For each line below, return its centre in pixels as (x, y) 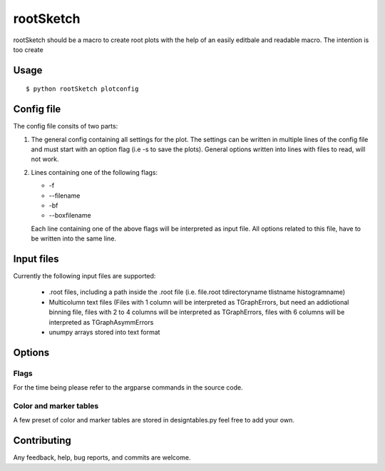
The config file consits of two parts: (66, 126)
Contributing (42, 441)
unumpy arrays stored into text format (104, 333)
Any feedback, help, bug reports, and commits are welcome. (102, 457)
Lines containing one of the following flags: (94, 172)
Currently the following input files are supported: (84, 276)
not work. (45, 159)
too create (28, 49)
